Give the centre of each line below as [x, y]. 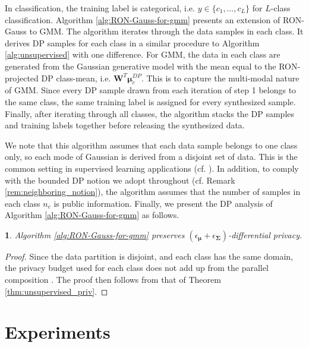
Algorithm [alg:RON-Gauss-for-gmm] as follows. [92, 215]
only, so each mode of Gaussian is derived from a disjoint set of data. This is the [151, 157]
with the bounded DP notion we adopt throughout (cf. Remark [120, 180]
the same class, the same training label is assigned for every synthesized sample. [150, 101]
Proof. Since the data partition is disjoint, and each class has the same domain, [149, 256]
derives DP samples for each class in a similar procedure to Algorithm [132, 42]
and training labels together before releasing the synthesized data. [125, 125]
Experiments [58, 332]
